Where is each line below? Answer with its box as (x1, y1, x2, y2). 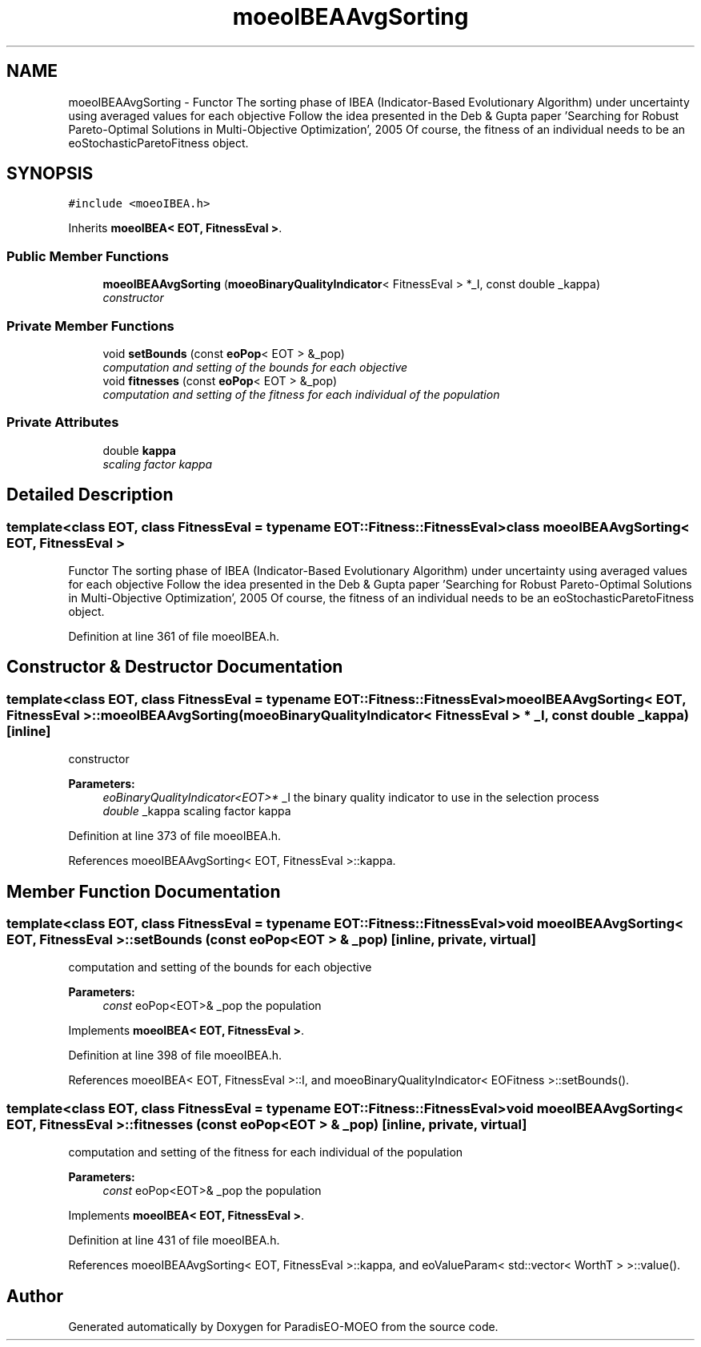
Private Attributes (6, 414, 119, 431)
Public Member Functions (6, 247, 169, 264)
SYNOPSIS (6, 163, 94, 184)
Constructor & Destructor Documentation (6, 657, 343, 678)
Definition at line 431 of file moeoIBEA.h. (68, 1233, 280, 1248)
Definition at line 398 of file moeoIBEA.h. (68, 1048, 282, 1063)
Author (6, 1285, 63, 1306)
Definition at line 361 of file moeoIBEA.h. (68, 629, 280, 643)
